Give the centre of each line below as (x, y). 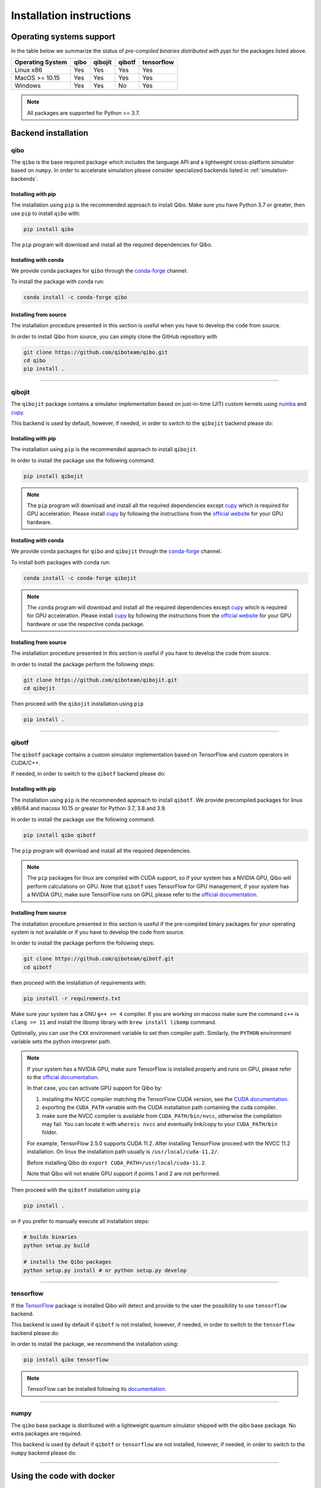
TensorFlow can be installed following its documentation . (97, 1389)
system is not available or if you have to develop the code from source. (98, 932)
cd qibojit (39, 688)
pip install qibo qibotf (60, 835)
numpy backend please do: (44, 1453)
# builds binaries (50, 1237)
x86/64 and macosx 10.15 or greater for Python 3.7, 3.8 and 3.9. (89, 808)
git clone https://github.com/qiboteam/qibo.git (96, 352)
